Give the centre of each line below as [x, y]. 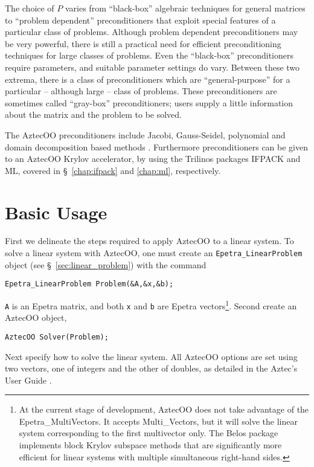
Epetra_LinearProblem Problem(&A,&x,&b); [89, 284]
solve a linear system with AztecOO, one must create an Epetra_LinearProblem [154, 253]
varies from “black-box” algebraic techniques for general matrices [185, 8]
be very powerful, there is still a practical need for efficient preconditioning [143, 43]
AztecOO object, [36, 317]
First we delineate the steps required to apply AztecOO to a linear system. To [149, 241]
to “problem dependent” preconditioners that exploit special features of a [140, 20]
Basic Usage [56, 212]
